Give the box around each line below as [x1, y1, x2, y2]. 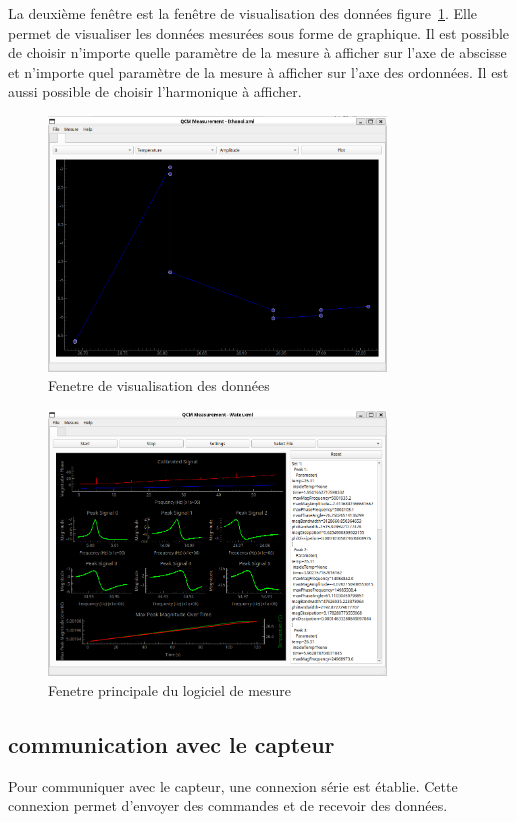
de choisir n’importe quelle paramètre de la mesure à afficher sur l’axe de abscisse [8, 42, 507, 63]
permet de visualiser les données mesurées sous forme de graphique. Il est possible [8, 22, 510, 43]
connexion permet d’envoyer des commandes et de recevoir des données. [8, 795, 448, 816]
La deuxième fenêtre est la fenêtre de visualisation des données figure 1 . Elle [8, 3, 478, 23]
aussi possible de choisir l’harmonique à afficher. [8, 81, 302, 102]
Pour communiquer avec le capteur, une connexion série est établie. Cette [8, 775, 458, 796]
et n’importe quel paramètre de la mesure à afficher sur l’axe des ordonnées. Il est [8, 61, 509, 82]
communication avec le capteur [8, 728, 335, 759]
